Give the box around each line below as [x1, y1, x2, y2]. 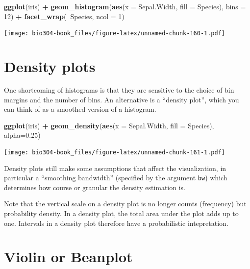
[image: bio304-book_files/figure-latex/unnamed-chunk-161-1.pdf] [4, 148, 225, 156]
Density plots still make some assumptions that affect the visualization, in [4, 163, 226, 173]
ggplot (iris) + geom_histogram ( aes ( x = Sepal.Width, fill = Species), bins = [4, 1, 246, 11]
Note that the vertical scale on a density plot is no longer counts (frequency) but [4, 198, 247, 209]
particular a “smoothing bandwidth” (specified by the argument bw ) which [4, 172, 227, 183]
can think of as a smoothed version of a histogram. [4, 104, 156, 114]
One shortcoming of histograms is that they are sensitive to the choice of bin [4, 84, 234, 95]
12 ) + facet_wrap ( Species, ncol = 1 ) [4, 11, 125, 21]
